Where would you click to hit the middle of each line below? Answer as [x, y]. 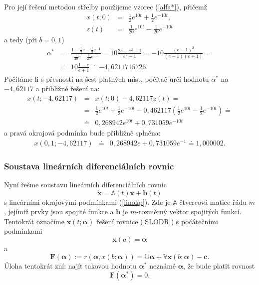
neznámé [163, 265]
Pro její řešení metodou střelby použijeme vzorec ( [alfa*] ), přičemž [106, 6]
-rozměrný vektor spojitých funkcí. [189, 212]
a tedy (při [20, 40]
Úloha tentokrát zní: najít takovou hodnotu [70, 265]
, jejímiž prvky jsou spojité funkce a [59, 212]
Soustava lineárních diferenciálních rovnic [89, 166]
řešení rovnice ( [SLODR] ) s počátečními [157, 221]
